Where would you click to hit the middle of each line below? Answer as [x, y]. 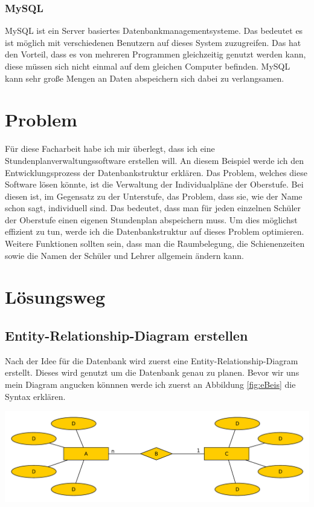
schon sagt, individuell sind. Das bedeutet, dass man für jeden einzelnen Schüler [153, 208]
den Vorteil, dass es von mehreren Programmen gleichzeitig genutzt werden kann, [155, 54]
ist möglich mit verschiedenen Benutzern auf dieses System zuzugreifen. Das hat [153, 42]
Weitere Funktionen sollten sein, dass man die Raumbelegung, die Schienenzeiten [155, 244]
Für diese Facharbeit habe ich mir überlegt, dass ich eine [110, 149]
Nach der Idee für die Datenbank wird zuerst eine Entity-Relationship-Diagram [152, 360]
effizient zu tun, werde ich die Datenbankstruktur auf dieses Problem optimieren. [155, 231]
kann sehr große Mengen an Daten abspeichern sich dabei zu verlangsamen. [145, 78]
